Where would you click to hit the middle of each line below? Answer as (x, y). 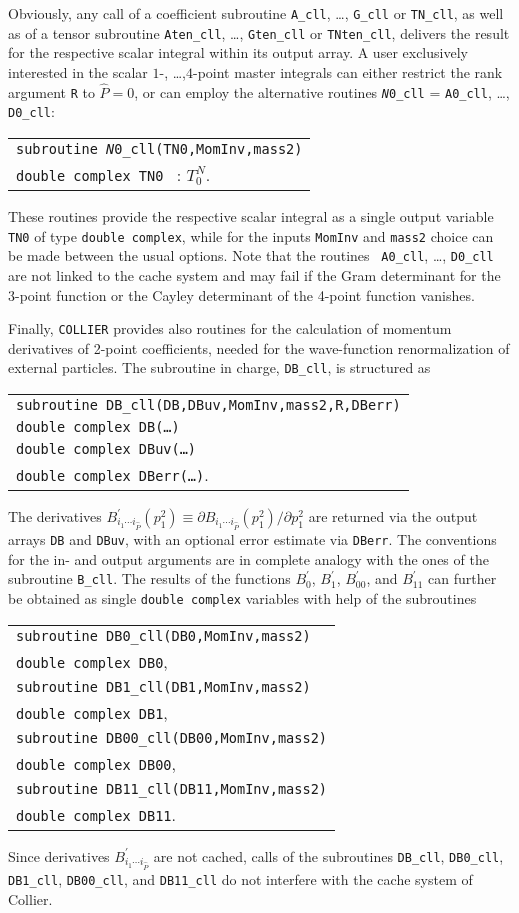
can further (462, 578)
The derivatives (55, 516)
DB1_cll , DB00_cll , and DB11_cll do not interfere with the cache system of (240, 878)
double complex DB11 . (96, 814)
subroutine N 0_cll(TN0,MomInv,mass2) (159, 149)
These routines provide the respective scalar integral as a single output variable (251, 216)
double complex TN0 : (99, 175)
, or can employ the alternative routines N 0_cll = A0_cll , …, (322, 91)
